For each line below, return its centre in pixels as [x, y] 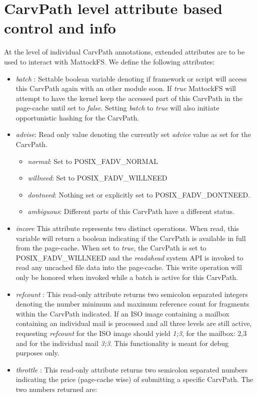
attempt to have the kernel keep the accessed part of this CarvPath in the [129, 98]
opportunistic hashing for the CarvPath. [77, 117]
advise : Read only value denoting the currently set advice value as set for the [133, 134]
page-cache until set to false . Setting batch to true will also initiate [117, 108]
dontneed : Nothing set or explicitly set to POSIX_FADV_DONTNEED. [139, 194]
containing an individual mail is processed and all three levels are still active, [134, 323]
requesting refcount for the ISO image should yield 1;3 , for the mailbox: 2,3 [131, 333]
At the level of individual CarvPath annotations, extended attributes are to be [124, 52]
